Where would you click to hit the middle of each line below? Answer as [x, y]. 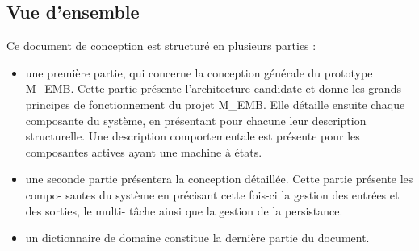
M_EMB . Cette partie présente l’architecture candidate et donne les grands [213, 88]
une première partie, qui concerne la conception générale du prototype [199, 72]
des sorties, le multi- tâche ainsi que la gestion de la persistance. [184, 210]
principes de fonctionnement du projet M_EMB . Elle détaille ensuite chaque [215, 104]
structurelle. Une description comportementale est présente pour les [193, 136]
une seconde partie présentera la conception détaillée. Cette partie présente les [219, 179]
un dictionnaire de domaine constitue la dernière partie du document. [197, 238]
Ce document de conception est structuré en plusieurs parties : [161, 46]
